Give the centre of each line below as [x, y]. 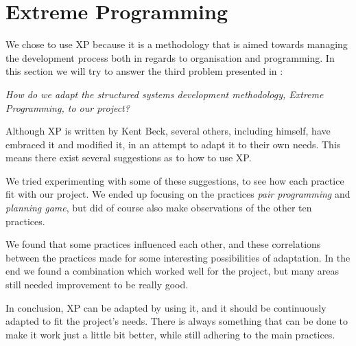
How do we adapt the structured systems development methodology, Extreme [165, 94]
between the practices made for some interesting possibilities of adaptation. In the [178, 257]
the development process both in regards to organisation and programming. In [170, 57]
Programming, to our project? [68, 107]
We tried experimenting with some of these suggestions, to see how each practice [175, 180]
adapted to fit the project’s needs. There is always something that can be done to [177, 321]
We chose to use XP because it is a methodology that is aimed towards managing [177, 44]
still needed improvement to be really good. [97, 285]
